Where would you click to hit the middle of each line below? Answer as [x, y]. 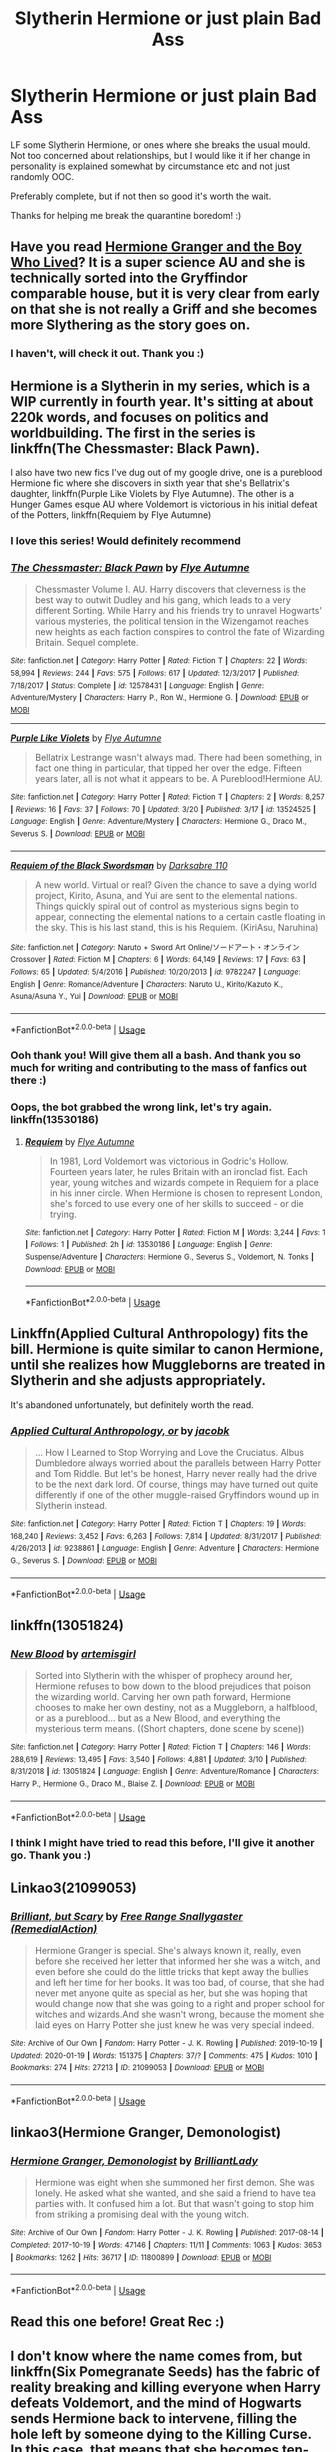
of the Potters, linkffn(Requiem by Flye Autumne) [111, 515]
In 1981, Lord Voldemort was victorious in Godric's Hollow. [169, 1161]
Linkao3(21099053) [73, 1887]
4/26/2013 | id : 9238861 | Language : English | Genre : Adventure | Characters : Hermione [165, 1548]
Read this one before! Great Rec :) [117, 2322]
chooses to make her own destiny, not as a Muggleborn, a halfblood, [176, 1708]
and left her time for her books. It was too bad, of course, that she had [179, 1982]
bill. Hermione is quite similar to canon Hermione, [167, 1349]
